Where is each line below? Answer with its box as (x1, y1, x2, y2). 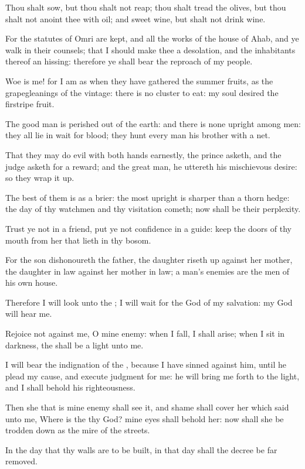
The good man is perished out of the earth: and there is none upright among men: (5, 117, 301, 129)
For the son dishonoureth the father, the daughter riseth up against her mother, (5, 254, 293, 266)
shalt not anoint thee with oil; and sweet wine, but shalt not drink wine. (5, 12, 266, 25)
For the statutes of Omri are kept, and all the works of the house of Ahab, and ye (5, 32, 299, 44)
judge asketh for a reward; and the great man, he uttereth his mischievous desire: (5, 160, 297, 172)
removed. (5, 455, 38, 467)
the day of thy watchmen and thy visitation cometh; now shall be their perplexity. (5, 203, 301, 215)
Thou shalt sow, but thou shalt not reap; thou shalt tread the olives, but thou (5, 1, 286, 13)
